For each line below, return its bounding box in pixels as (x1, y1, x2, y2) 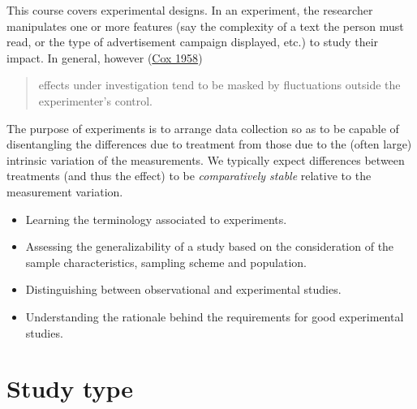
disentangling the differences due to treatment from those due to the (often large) (6, 136, 412, 153)
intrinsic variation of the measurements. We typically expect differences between (6, 151, 405, 168)
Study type (6, 372, 134, 405)
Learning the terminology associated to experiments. (25, 210, 287, 227)
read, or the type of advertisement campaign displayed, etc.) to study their (6, 33, 379, 50)
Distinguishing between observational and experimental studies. (25, 281, 342, 298)
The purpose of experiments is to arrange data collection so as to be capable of (6, 119, 399, 136)
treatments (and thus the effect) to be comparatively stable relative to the (6, 167, 372, 184)
